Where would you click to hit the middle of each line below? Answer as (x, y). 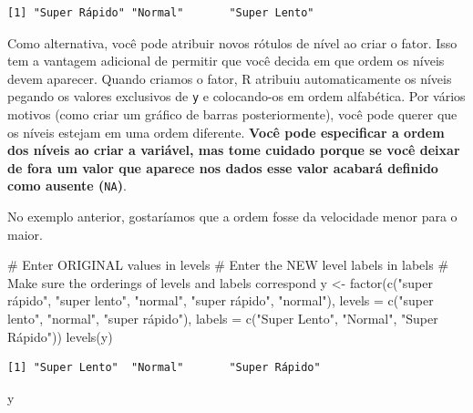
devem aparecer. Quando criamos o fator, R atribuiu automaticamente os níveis (230, 78)
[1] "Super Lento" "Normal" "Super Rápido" (164, 368)
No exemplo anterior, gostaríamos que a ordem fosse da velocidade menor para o (232, 217)
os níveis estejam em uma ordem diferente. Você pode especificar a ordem (226, 132)
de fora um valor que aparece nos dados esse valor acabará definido (223, 167)
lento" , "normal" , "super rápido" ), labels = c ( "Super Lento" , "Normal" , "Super (223, 319)
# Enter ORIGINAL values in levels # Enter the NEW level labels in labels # (228, 265)
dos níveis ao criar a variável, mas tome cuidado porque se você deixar (234, 150)
